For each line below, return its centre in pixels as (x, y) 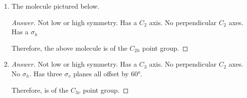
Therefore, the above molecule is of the (69, 48)
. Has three (46, 73)
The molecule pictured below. (55, 6)
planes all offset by (101, 73)
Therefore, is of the (40, 90)
